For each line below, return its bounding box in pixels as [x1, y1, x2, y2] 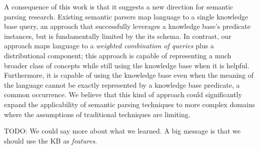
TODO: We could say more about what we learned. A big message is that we [4, 126, 241, 136]
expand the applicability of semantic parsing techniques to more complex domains [4, 99, 255, 109]
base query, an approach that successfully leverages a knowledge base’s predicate [4, 21, 250, 31]
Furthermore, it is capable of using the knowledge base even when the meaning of [4, 70, 254, 80]
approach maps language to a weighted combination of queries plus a [4, 40, 214, 51]
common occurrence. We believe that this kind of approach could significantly [4, 89, 242, 100]
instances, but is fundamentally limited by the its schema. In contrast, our [4, 30, 231, 41]
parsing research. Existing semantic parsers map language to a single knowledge [4, 11, 248, 21]
